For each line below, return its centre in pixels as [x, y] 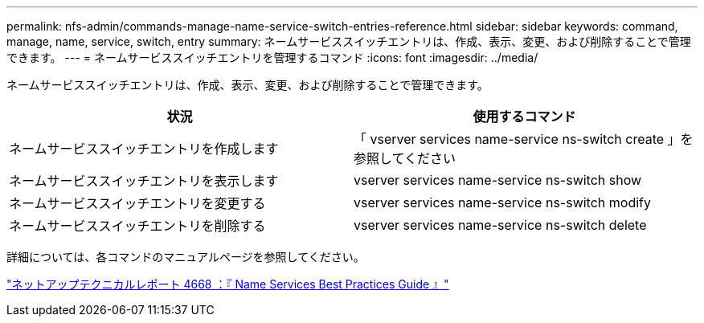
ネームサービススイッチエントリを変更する [137, 203]
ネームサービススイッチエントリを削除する [137, 226]
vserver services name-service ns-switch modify [502, 202]
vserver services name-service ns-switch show [498, 180]
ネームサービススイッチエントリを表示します [144, 181]
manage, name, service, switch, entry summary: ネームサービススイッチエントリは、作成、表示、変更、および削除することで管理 [349, 41]
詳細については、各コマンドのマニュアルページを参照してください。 [186, 257]
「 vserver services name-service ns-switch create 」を [524, 139]
